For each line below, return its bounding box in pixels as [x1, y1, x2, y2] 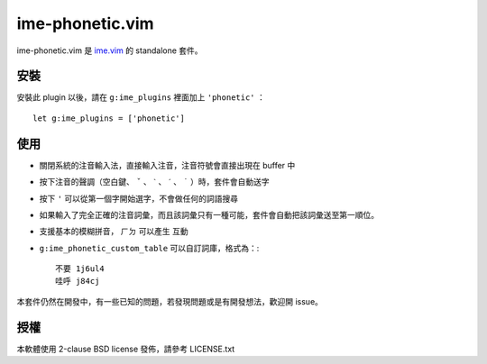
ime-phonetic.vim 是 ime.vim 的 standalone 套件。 [16, 45, 203, 56]
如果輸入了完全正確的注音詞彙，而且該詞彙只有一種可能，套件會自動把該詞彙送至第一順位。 [39, 209, 379, 220]
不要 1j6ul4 [55, 264, 106, 274]
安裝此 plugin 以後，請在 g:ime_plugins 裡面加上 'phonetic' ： [16, 92, 265, 103]
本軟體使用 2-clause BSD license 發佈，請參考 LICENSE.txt [16, 343, 235, 354]
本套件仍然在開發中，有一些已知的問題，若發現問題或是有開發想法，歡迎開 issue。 [16, 296, 324, 306]
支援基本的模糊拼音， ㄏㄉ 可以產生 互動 [39, 226, 188, 237]
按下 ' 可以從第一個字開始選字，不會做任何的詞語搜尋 [39, 193, 239, 204]
